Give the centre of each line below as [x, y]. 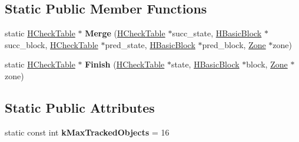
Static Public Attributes [80, 107]
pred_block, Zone [234, 44]
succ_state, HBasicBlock [217, 33]
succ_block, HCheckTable [52, 44]
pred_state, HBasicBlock [150, 44]
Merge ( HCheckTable [125, 33]
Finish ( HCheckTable [125, 64]
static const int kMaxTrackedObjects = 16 [87, 132]
